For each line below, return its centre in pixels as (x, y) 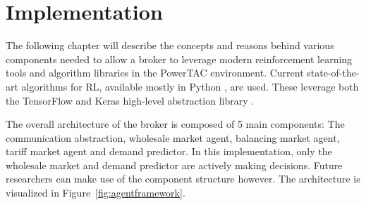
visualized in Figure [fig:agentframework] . (96, 193)
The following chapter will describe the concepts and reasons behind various (170, 45)
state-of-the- (333, 73)
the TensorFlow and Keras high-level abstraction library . (130, 100)
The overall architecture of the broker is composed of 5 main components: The (175, 124)
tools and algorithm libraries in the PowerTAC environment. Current (155, 73)
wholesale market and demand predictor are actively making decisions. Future (174, 165)
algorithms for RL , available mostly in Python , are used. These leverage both (190, 86)
